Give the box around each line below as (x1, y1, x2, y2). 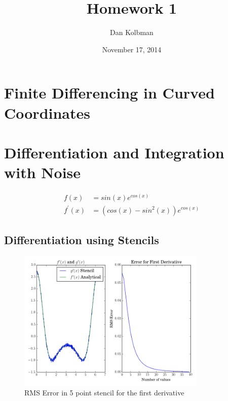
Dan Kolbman (110, 27, 154, 38)
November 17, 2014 (102, 44, 162, 54)
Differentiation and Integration (4, 142, 224, 162)
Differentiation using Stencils (4, 231, 159, 247)
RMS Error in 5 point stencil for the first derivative (24, 387, 184, 397)
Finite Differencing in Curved (4, 82, 215, 103)
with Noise (4, 162, 81, 183)
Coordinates (4, 102, 90, 123)
